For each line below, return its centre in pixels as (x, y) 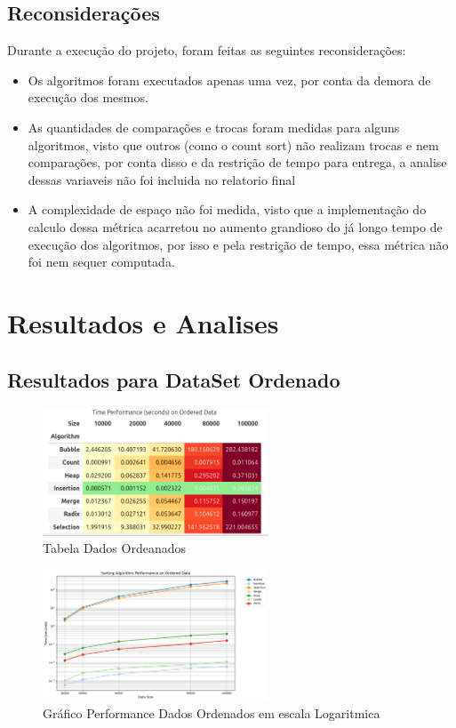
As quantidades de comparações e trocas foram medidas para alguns (214, 127)
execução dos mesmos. (88, 97)
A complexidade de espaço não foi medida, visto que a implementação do (227, 209)
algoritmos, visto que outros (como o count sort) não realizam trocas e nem (233, 144)
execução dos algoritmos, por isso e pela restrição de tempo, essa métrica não (238, 244)
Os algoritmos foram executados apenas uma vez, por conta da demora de (229, 80)
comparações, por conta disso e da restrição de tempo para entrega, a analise (237, 162)
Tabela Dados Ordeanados (115, 548)
